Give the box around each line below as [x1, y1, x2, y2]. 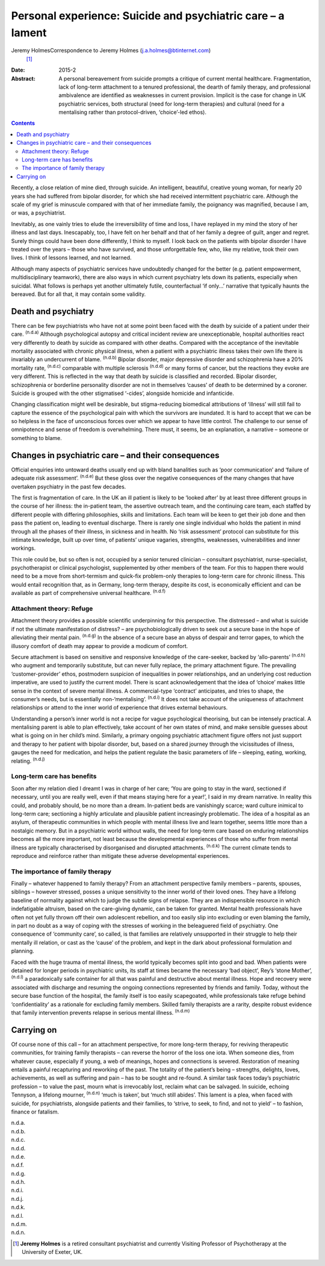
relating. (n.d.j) [11, 756, 45, 764]
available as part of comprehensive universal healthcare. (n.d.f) [11, 588, 166, 597]
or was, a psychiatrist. [11, 209, 66, 216]
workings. [11, 544, 36, 552]
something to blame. [11, 434, 63, 441]
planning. [11, 947, 34, 955]
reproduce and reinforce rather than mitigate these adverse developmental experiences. [11, 852, 230, 859]
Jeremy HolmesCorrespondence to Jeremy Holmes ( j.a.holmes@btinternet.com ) [11, 47, 211, 54]
